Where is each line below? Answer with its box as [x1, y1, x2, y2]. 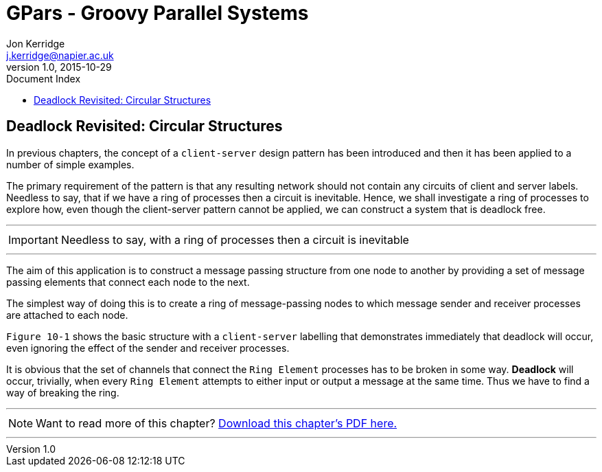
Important [8, 232, 58, 247]
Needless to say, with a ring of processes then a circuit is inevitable [60, 232, 409, 247]
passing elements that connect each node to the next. [6, 276, 250, 288]
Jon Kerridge [6, 37, 65, 49]
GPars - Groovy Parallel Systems [6, 1, 309, 25]
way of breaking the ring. [6, 386, 119, 398]
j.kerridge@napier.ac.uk [6, 49, 114, 61]
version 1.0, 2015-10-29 [6, 60, 112, 73]
